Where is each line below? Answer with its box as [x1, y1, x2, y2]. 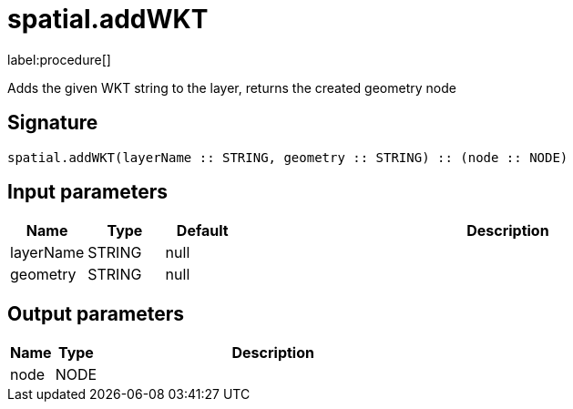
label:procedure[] [7, 51, 111, 67]
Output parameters [7, 302, 184, 325]
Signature [7, 111, 98, 135]
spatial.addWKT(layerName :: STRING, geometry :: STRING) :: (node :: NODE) [7, 149, 568, 165]
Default [176, 221, 229, 240]
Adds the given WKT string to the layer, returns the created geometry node [7, 79, 456, 96]
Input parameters [7, 180, 169, 204]
